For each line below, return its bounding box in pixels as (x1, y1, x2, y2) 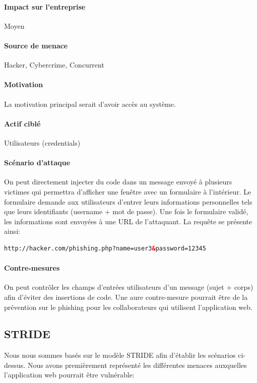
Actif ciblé (4, 118, 41, 129)
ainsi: (4, 226, 20, 236)
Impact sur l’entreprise (4, 1, 86, 12)
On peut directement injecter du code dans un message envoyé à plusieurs (4, 176, 232, 187)
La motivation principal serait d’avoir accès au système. (4, 98, 176, 109)
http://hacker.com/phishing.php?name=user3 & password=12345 (4, 244, 206, 252)
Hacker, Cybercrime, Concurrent (4, 59, 104, 70)
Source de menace (4, 40, 68, 50)
